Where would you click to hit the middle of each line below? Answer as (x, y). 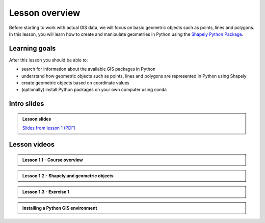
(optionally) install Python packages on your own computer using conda (94, 90)
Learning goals (32, 48)
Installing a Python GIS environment (60, 208)
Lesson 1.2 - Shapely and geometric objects (68, 176)
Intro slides (26, 104)
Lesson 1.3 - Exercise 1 (46, 192)
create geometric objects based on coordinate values (75, 83)
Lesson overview (45, 13)
